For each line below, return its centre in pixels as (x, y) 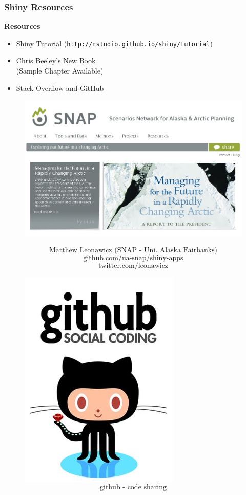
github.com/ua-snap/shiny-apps (133, 258)
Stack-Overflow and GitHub (60, 88)
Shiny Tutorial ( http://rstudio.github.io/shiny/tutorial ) (114, 43)
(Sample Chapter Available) (60, 71)
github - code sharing (133, 488)
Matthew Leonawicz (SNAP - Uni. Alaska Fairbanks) (133, 250)
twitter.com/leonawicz (133, 265)
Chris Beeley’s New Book (56, 60)
